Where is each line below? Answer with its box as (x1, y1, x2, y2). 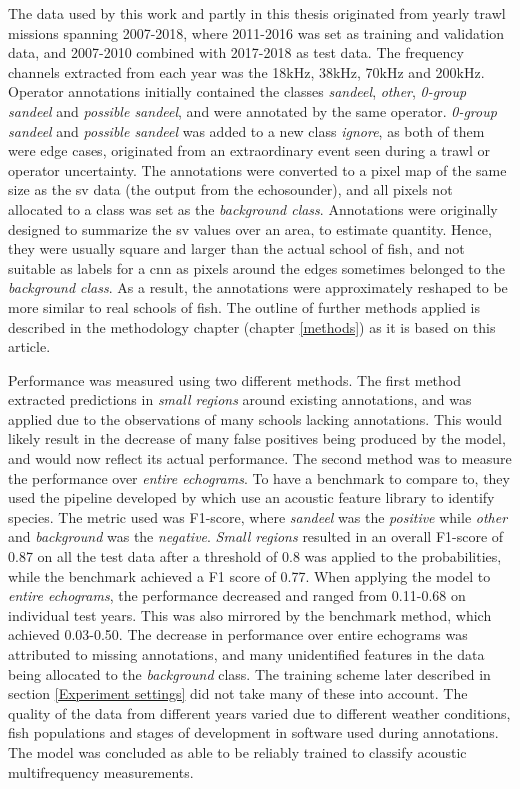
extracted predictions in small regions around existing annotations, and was (8, 389, 472, 410)
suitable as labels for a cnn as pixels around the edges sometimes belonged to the (8, 257, 505, 278)
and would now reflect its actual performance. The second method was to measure (8, 448, 512, 469)
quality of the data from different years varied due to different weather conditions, (8, 702, 511, 723)
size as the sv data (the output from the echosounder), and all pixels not (8, 179, 453, 200)
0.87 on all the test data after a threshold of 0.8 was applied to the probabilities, (8, 546, 502, 567)
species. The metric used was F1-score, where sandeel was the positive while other (8, 506, 508, 527)
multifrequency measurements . (8, 761, 194, 782)
